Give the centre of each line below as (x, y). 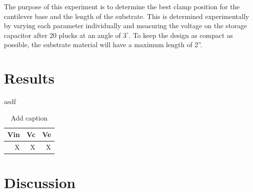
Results (29, 78)
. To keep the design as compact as (181, 35)
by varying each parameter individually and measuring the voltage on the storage (126, 26)
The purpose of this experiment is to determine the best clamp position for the (122, 6)
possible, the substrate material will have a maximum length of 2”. (103, 44)
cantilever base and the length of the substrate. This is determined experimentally (126, 16)
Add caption (29, 117)
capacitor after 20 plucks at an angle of (62, 35)
